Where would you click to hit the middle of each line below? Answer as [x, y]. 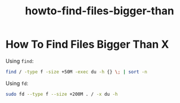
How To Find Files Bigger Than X [87, 44]
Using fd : [17, 83]
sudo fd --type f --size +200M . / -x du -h [62, 94]
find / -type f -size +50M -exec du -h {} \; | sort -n [76, 72]
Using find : [20, 61]
